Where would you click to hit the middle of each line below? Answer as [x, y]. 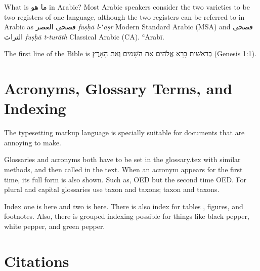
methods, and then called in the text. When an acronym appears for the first [123, 169]
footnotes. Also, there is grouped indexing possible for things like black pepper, [127, 216]
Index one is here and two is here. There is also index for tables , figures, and [124, 206]
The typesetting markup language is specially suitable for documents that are [124, 132]
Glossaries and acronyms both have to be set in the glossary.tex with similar [122, 159]
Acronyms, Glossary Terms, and [118, 88]
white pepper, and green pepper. [55, 226]
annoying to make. [33, 142]
